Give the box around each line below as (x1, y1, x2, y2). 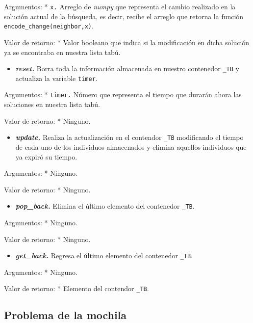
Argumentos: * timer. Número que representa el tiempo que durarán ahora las (4, 89, 242, 100)
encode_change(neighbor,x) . (4, 21, 94, 31)
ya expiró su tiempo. (15, 151, 77, 161)
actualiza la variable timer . (15, 73, 98, 83)
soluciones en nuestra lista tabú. (4, 99, 100, 109)
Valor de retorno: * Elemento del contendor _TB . (4, 283, 149, 294)
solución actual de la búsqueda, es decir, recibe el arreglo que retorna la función (4, 11, 244, 21)
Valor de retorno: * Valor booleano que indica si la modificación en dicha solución (4, 37, 250, 47)
